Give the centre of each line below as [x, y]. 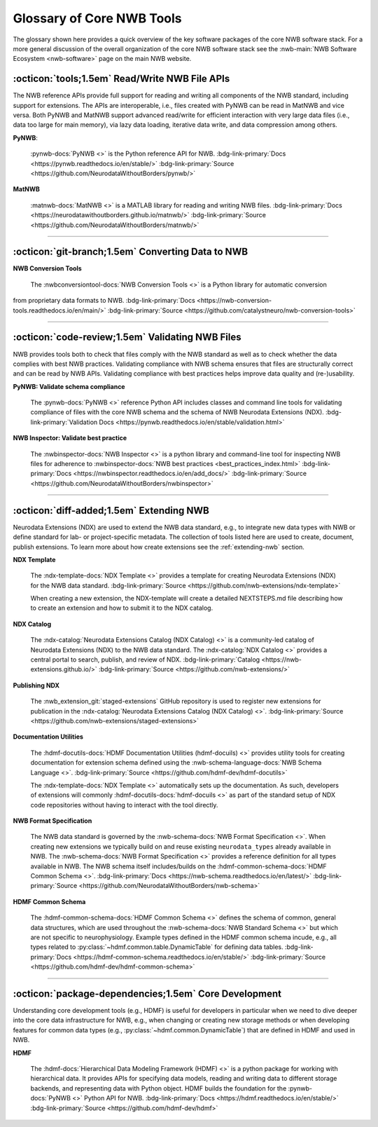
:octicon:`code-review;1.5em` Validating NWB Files [127, 337]
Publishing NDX [36, 685]
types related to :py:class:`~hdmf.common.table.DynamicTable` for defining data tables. [157, 947]
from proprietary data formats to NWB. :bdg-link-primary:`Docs [104, 301]
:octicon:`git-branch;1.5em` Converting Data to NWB [131, 252]
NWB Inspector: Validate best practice [70, 438]
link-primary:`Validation [64, 422]
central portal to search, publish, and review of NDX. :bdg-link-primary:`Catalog [145, 660]
